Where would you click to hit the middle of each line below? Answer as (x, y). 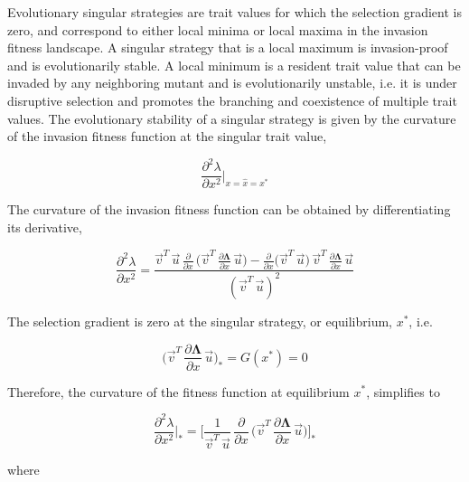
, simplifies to (403, 391)
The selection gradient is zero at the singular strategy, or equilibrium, (200, 321)
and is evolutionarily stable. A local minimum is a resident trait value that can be (234, 65)
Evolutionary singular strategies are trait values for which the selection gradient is (234, 12)
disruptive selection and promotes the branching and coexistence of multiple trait (232, 100)
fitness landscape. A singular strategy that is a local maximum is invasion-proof (228, 47)
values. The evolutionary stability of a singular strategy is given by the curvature (232, 118)
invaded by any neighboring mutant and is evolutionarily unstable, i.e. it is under (232, 83)
